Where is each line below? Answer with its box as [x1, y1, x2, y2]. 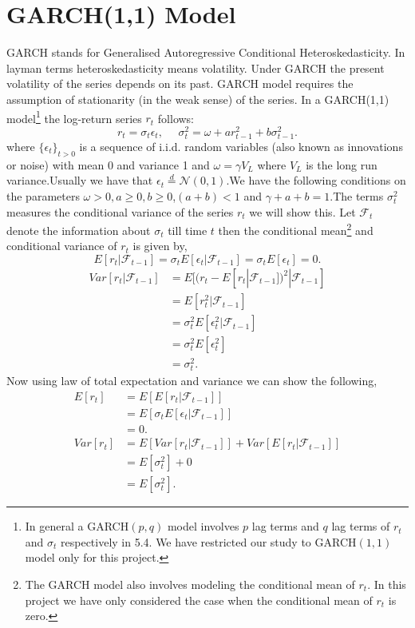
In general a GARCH [25, 518, 129, 535]
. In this [367, 575, 406, 592]
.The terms [330, 187, 384, 204]
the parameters [6, 187, 80, 204]
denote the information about [6, 221, 151, 238]
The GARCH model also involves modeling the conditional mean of [25, 575, 355, 592]
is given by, [132, 237, 188, 254]
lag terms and [251, 518, 319, 535]
